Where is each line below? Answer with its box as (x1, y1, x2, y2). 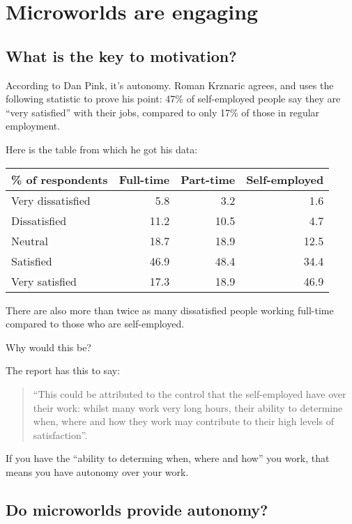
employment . (6, 118, 61, 133)
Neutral (11, 232, 48, 249)
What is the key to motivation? (6, 45, 237, 66)
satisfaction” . (33, 427, 88, 442)
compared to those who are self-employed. (6, 316, 185, 331)
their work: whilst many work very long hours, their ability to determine (33, 400, 343, 415)
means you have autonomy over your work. (6, 464, 189, 479)
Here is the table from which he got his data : (6, 141, 198, 156)
